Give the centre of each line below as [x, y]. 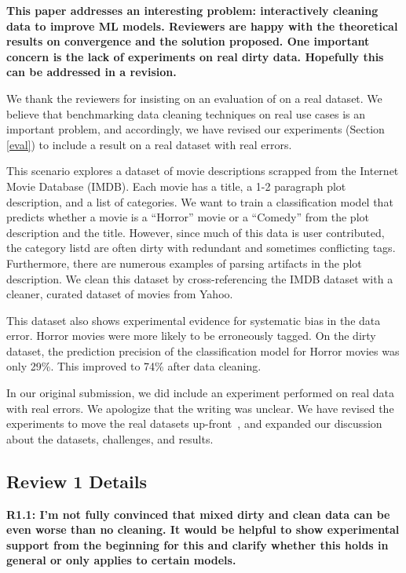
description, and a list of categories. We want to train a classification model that [200, 201]
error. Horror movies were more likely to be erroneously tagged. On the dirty [191, 336]
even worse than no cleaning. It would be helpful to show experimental [203, 529]
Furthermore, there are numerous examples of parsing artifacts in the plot [184, 263]
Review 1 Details [77, 481]
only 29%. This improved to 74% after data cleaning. [134, 366]
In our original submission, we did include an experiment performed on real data [201, 393]
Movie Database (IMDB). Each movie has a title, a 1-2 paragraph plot [176, 186]
